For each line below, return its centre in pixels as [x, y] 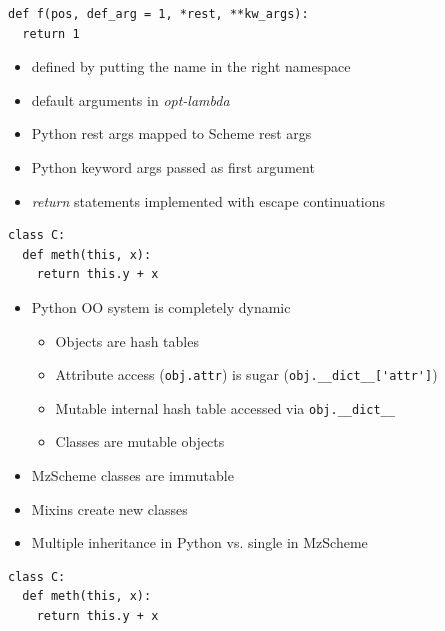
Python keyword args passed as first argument [173, 166]
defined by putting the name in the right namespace [191, 66]
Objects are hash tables [127, 340]
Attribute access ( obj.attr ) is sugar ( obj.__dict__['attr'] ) [246, 374]
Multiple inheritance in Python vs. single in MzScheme [199, 542]
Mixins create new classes [109, 508]
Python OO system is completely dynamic [161, 306]
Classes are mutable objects [140, 441]
